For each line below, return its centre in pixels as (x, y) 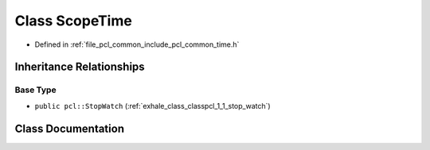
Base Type (35, 90)
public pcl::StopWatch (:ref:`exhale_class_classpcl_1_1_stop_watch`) (152, 106)
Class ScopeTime (74, 21)
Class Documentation (70, 128)
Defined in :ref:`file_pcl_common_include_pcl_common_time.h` (137, 44)
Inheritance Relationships (80, 67)
